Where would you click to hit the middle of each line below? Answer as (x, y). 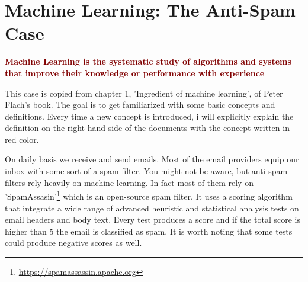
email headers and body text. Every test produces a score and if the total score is (153, 219)
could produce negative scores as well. (73, 243)
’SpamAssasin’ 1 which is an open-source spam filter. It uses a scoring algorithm (149, 195)
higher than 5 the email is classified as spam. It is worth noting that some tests (149, 231)
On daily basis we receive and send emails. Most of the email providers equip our (152, 159)
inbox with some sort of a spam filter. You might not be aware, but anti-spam (146, 171)
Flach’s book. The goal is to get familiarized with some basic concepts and (140, 105)
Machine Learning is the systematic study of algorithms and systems (148, 61)
